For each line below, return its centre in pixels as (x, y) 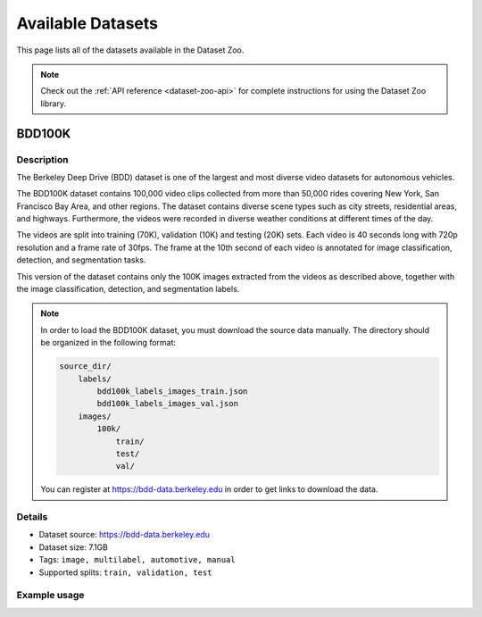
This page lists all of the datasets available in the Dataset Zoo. (130, 50)
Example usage (50, 596)
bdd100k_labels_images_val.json (167, 404)
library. (54, 104)
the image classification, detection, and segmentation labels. (128, 289)
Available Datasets (87, 23)
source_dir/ (85, 367)
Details (32, 517)
